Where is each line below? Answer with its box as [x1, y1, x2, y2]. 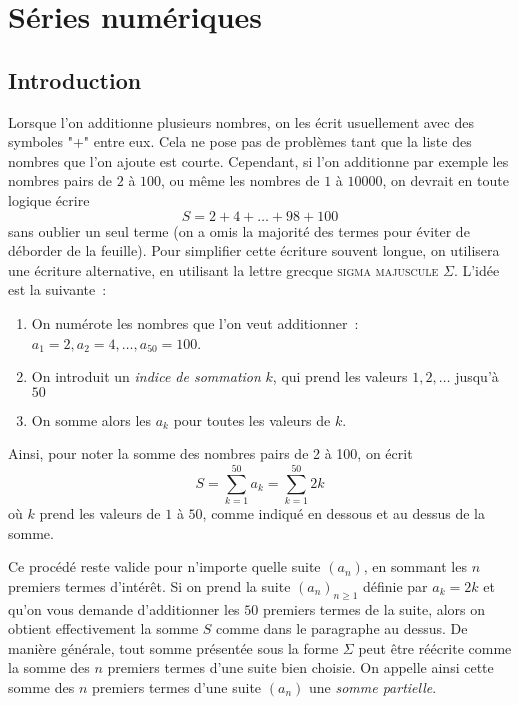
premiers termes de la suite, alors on [262, 598, 486, 619]
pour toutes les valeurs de [173, 409, 331, 430]
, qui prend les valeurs [272, 366, 408, 387]
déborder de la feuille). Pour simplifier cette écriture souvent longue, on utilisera [8, 240, 500, 261]
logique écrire [8, 189, 90, 210]
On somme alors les [31, 409, 152, 430]
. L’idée [453, 259, 500, 280]
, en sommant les [363, 556, 467, 577]
